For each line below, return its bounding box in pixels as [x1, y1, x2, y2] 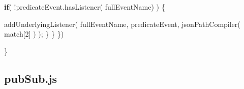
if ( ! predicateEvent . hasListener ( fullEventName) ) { [4, 2, 165, 12]
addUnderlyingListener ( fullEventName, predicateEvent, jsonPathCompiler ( [4, 18, 240, 29]
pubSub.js [4, 70, 57, 86]
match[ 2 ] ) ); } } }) [4, 28, 64, 39]
